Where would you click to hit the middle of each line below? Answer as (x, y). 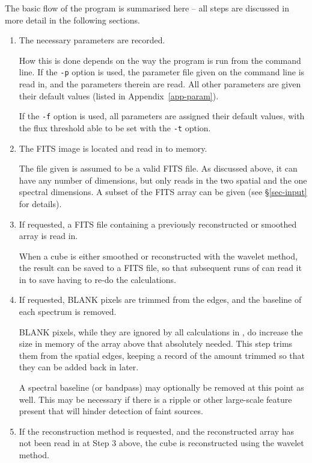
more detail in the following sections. (72, 20)
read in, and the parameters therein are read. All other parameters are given (160, 84)
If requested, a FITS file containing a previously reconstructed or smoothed (158, 224)
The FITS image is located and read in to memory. (113, 148)
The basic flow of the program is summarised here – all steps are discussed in (147, 8)
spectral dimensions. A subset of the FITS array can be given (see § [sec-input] (163, 192)
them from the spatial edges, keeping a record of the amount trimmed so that (162, 355)
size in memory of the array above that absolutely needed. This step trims (156, 343)
